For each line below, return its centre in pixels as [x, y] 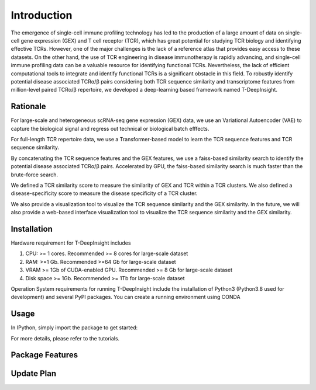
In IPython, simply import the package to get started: [74, 328]
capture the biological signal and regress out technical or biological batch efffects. [110, 128]
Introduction [42, 15]
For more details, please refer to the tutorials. [65, 338]
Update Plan [34, 374]
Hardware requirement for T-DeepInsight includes [71, 243]
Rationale [28, 107]
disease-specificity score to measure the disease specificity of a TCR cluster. [104, 193]
